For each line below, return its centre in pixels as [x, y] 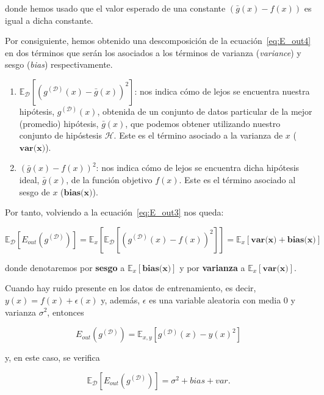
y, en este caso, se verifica [52, 357]
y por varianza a [212, 267]
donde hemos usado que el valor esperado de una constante [115, 8]
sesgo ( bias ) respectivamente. [59, 64]
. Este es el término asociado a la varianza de [198, 135]
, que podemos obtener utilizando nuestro [203, 123]
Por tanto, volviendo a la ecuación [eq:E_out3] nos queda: [114, 212]
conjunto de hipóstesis [60, 135]
